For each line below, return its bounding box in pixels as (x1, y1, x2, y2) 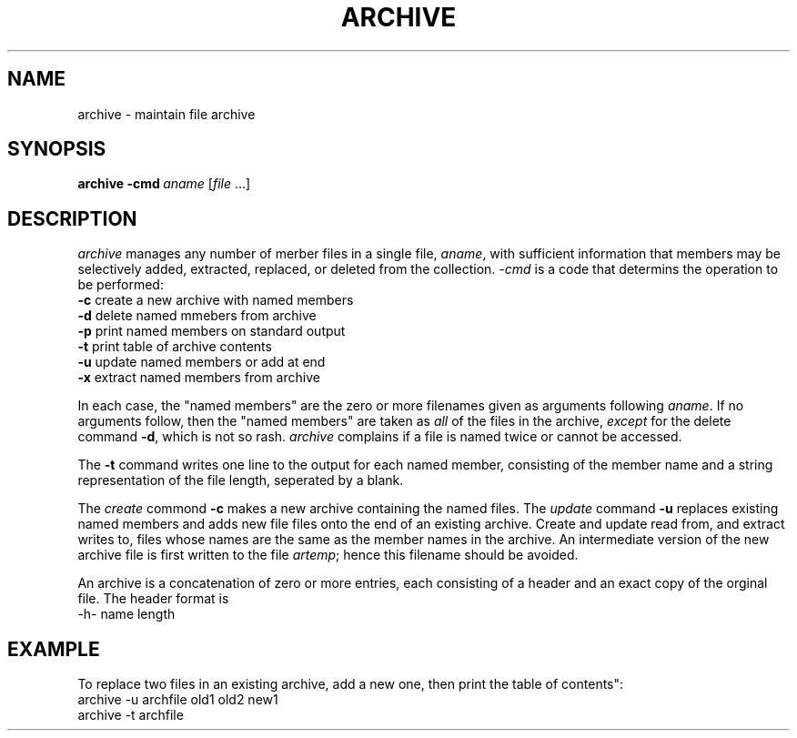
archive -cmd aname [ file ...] (77, 176, 251, 192)
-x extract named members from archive (77, 369, 320, 386)
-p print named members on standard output (77, 323, 346, 339)
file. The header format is (77, 591, 229, 607)
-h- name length (77, 606, 176, 622)
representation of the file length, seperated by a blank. (77, 472, 404, 489)
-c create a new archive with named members (77, 292, 354, 308)
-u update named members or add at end (77, 354, 326, 370)
